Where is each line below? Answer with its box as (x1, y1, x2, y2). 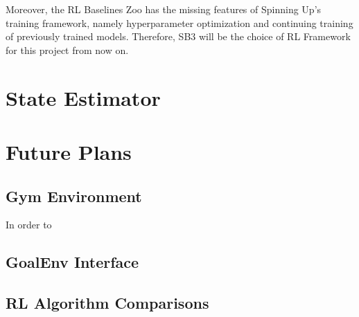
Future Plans (6, 137, 132, 165)
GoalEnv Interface (6, 251, 139, 273)
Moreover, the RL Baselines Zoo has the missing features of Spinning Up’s (6, 2, 322, 16)
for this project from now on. (6, 42, 129, 57)
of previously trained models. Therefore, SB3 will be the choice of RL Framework (6, 29, 351, 44)
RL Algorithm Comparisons (6, 292, 209, 314)
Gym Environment (6, 185, 142, 206)
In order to (6, 217, 52, 232)
